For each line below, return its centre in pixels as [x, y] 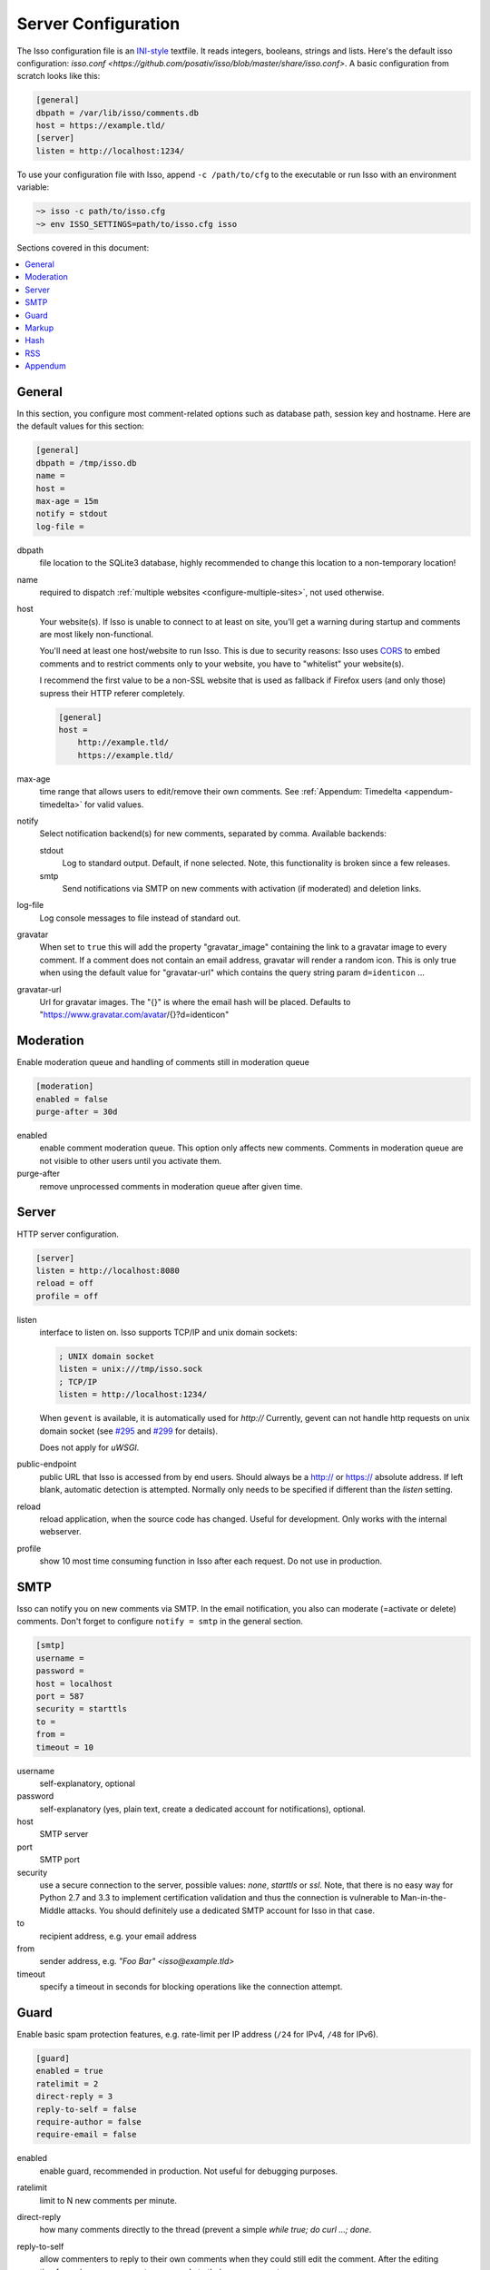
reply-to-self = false [86, 2109]
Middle [52, 1910]
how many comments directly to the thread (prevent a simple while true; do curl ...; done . [206, 2230]
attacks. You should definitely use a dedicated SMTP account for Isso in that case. [221, 1910]
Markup [39, 328]
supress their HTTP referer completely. [112, 693]
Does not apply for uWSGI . [89, 1447]
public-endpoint [47, 1464]
